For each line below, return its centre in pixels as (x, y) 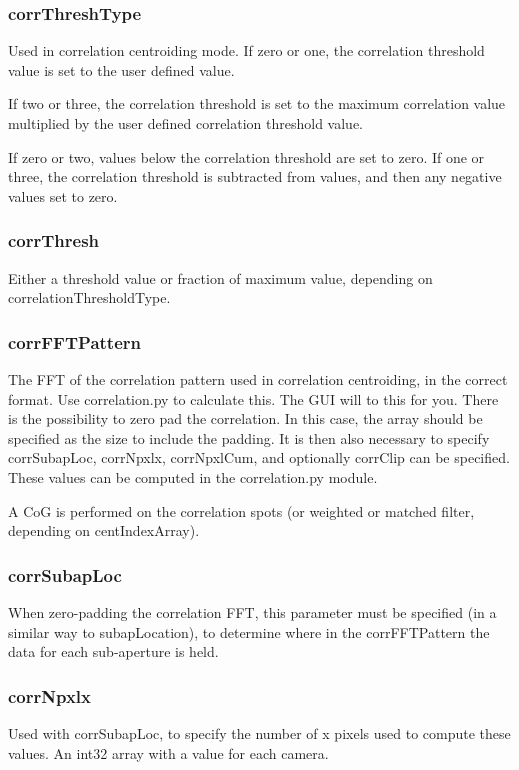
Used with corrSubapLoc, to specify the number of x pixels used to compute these (259, 732)
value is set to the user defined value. (121, 69)
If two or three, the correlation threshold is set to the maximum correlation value (257, 103)
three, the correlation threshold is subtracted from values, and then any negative (255, 176)
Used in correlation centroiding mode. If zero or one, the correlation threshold (246, 50)
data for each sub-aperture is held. (113, 651)
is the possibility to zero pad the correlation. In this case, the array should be (245, 418)
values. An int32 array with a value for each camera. (168, 752)
